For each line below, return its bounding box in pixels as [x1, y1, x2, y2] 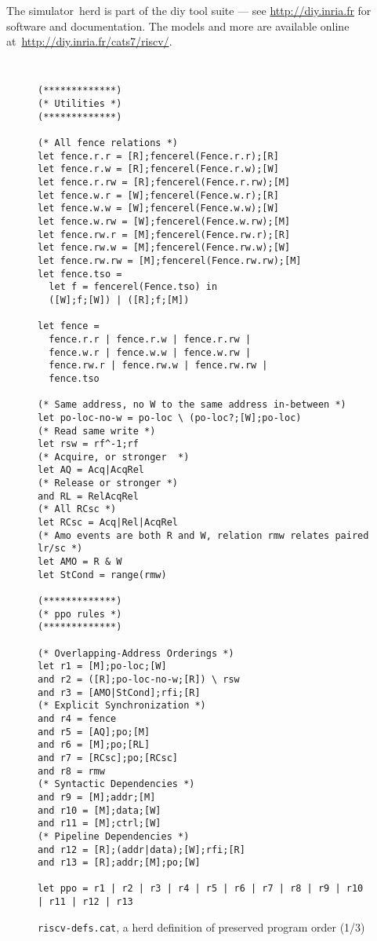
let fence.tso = [38, 268, 122, 280]
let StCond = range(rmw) [38, 569, 167, 580]
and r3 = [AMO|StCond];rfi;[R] [38, 687, 201, 698]
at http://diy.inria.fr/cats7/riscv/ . [6, 33, 172, 49]
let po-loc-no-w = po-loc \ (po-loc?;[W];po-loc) [38, 412, 302, 423]
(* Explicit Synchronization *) [38, 700, 206, 712]
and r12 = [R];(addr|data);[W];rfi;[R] [38, 844, 245, 855]
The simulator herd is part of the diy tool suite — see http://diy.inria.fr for [6, 2, 372, 18]
